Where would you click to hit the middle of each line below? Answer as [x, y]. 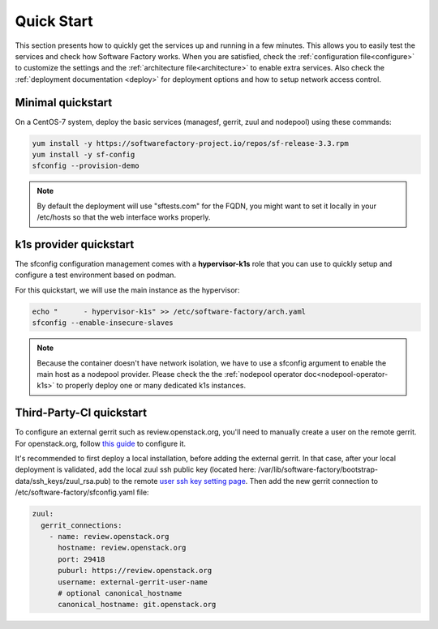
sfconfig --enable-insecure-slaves [103, 323]
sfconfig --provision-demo [86, 166]
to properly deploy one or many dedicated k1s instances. [151, 386]
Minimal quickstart [64, 103]
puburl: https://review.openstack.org [135, 571]
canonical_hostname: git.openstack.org [137, 605]
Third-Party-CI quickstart [81, 413]
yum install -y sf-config [84, 154]
